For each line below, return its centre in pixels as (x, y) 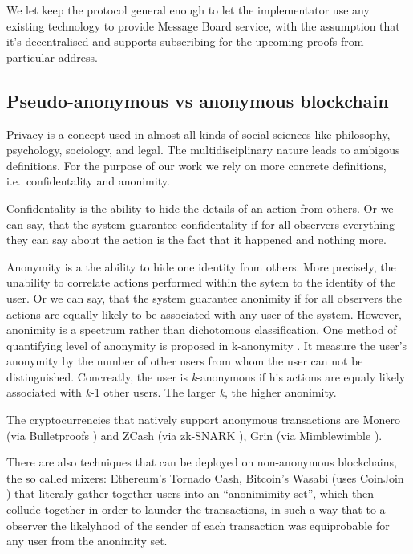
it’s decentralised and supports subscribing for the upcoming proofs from (185, 41)
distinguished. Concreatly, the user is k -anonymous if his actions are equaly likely (206, 376)
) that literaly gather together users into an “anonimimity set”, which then (190, 493)
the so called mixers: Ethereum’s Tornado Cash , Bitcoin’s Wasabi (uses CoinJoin (205, 477)
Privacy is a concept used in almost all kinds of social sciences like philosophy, (198, 134)
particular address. (52, 57)
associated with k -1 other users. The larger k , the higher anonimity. (172, 392)
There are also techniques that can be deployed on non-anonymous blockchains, (202, 462)
